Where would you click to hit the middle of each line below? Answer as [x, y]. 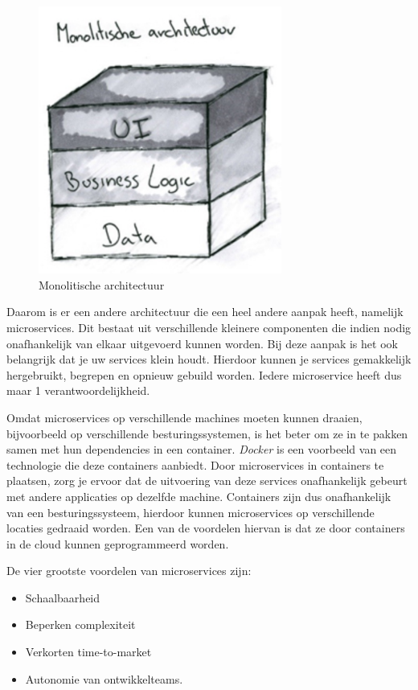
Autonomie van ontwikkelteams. [104, 678]
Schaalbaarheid [63, 597]
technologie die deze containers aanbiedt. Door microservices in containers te [195, 464]
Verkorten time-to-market [88, 652]
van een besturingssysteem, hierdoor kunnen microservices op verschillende [191, 512]
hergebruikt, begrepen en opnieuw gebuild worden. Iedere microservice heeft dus [204, 374]
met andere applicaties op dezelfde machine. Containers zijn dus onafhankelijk [199, 496]
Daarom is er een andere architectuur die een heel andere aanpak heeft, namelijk [205, 312]
